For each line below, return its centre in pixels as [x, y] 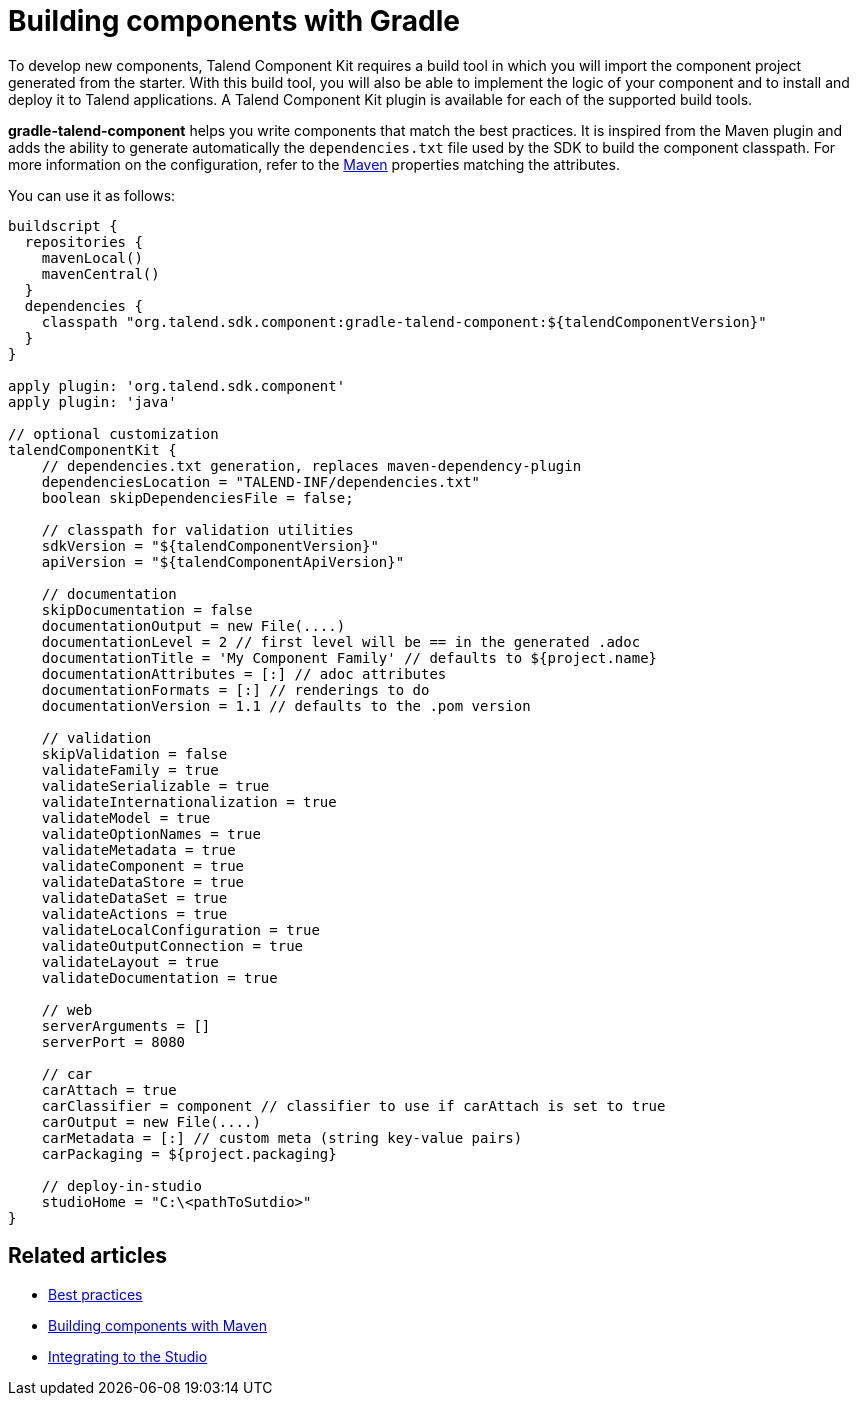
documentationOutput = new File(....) [193, 625]
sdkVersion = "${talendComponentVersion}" [210, 545]
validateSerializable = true [155, 785]
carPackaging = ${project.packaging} [189, 1153]
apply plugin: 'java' [92, 401]
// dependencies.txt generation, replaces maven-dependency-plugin [311, 465]
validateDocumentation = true [159, 977]
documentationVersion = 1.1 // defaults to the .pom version [286, 705]
